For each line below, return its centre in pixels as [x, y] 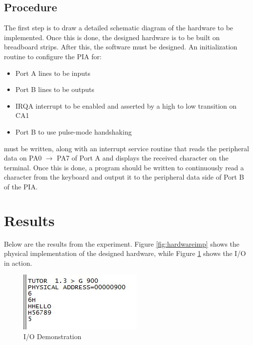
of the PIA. [21, 186]
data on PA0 [23, 158]
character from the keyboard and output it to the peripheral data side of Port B [124, 177]
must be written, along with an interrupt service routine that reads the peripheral [126, 148]
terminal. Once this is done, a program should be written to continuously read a [124, 167]
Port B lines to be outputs [55, 89]
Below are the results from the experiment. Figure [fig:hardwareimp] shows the [122, 243]
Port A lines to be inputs [53, 73]
